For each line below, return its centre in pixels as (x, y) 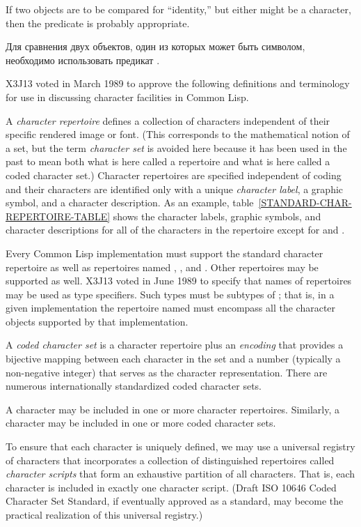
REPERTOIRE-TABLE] (58, 216)
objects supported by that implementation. (97, 321)
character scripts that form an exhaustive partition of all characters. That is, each (180, 474)
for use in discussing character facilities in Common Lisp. (127, 97)
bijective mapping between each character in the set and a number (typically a (173, 359)
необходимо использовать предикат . (83, 60)
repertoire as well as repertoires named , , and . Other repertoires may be (162, 267)
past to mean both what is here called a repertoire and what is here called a (168, 161)
